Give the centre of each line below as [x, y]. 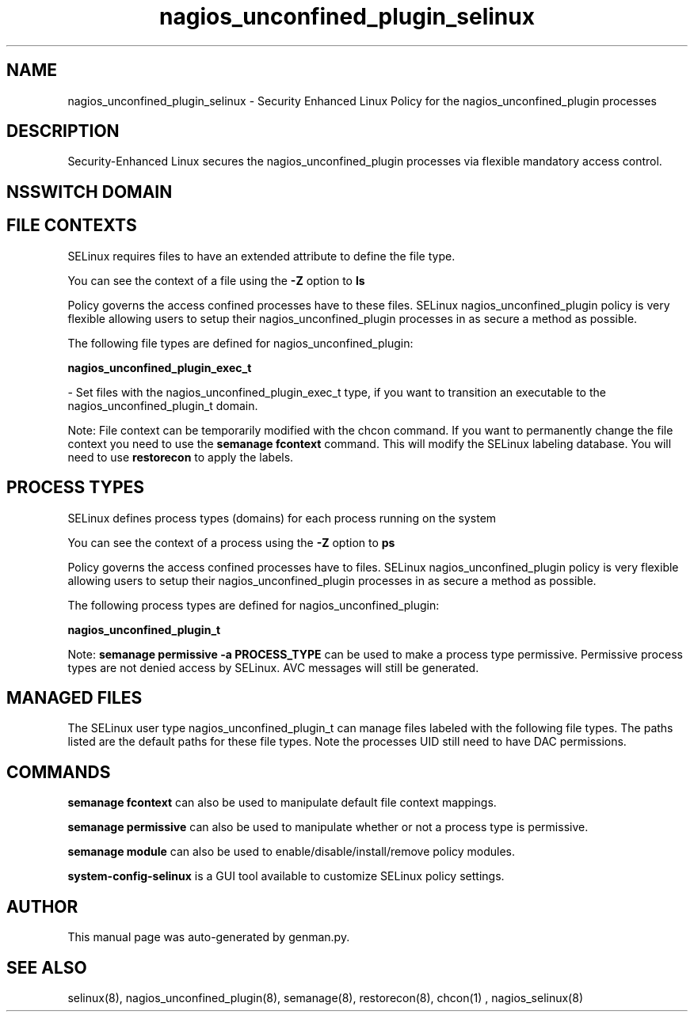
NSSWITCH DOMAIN [90, 192]
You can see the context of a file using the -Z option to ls [216, 280]
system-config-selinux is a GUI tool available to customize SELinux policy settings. [286, 876]
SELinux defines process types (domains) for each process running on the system [282, 518]
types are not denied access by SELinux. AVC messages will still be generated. [273, 667]
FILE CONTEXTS [72, 226]
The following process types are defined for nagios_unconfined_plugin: [254, 605]
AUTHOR [42, 906]
